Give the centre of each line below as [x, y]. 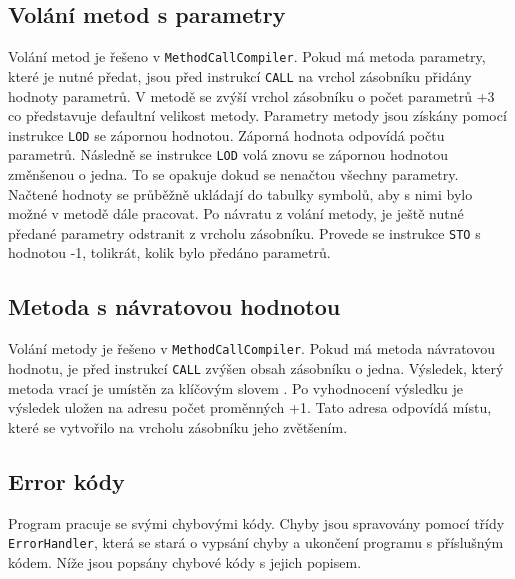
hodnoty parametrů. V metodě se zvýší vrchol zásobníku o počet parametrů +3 [251, 95]
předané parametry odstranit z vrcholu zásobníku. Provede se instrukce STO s [244, 232]
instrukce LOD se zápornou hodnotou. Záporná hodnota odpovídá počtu [226, 134]
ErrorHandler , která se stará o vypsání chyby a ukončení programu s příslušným [256, 542]
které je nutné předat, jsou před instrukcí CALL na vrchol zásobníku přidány [240, 75]
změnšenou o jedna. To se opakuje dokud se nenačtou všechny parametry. [233, 174]
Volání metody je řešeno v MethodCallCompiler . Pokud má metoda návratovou [252, 348]
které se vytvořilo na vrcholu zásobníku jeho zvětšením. [178, 426]
